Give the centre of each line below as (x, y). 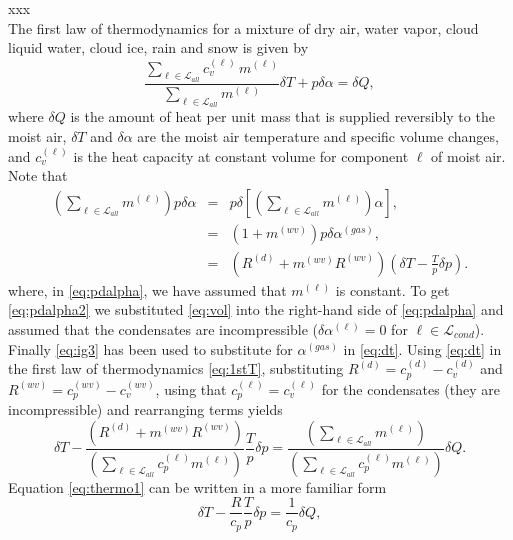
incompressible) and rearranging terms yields (145, 409)
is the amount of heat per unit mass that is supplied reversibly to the (282, 116)
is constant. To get (392, 289)
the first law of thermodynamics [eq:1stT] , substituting (176, 368)
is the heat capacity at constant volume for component (241, 155)
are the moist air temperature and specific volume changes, (318, 135)
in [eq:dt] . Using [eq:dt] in (422, 348)
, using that (191, 388)
